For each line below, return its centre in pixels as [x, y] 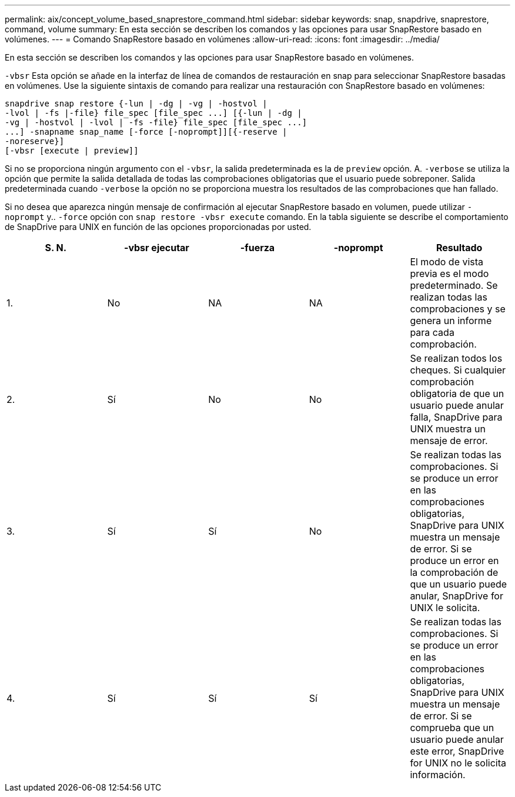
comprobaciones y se [458, 309]
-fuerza [257, 248]
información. [438, 775]
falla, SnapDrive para [456, 417]
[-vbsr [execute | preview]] [72, 151]
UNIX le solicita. [445, 608]
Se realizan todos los [456, 358]
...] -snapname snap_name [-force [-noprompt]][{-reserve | [146, 132]
